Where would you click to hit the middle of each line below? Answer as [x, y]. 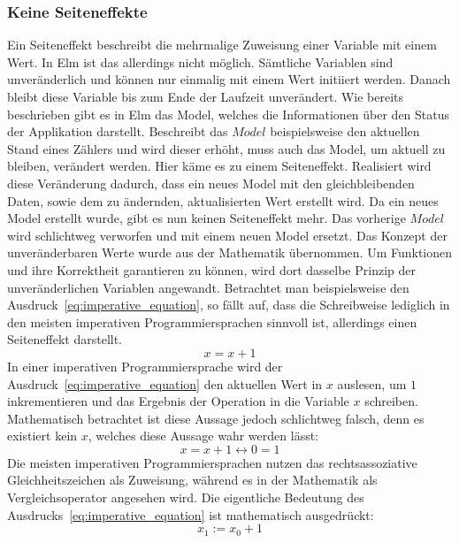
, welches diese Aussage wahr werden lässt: [203, 436]
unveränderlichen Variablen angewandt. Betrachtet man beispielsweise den [208, 287]
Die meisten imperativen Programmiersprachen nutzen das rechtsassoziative [212, 462]
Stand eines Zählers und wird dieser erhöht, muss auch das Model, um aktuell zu [226, 148]
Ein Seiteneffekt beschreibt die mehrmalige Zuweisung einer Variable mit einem [222, 45]
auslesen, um [372, 383]
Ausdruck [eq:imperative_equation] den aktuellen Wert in [165, 383]
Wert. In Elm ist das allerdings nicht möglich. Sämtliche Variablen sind [200, 61]
